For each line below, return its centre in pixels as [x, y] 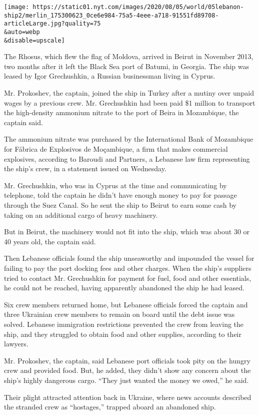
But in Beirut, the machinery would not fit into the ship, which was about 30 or [127, 232]
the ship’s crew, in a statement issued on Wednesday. [85, 168]
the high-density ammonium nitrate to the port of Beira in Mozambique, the [121, 112]
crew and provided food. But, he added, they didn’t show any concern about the [127, 370]
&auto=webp [22, 32]
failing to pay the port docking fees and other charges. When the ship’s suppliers [128, 268]
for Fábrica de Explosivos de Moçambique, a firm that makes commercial [116, 149]
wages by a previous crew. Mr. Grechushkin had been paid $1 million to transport [130, 102]
